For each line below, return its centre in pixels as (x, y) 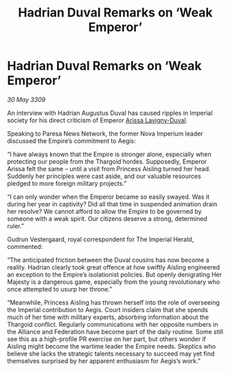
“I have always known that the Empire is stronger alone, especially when (109, 154)
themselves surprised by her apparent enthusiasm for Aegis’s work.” (104, 361)
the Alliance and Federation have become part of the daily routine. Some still (115, 331)
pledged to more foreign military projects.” (67, 183)
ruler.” (15, 226)
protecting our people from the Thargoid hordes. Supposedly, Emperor (107, 161)
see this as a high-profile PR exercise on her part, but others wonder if (107, 339)
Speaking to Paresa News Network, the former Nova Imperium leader (105, 133)
